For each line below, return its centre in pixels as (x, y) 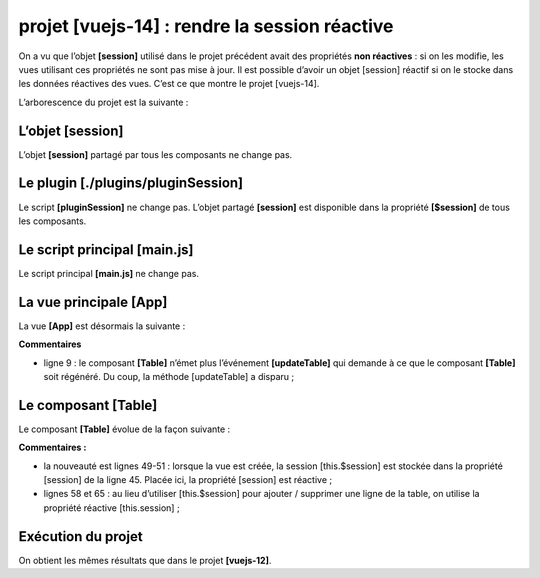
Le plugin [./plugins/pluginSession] (131, 183)
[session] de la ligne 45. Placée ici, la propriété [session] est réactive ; (188, 479)
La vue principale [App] (93, 301)
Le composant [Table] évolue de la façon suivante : (124, 429)
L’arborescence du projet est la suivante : (103, 102)
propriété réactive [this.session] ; (111, 507)
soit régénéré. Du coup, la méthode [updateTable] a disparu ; (169, 376)
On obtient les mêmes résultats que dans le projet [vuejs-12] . (145, 560)
